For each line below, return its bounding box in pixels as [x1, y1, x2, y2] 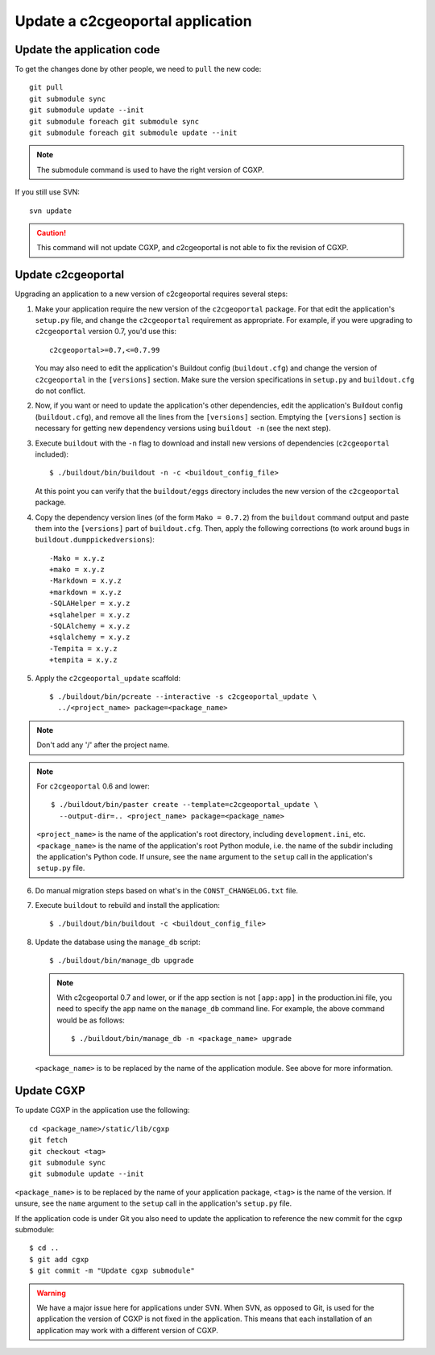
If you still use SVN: [14, 187, 81, 197]
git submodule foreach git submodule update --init [29, 128, 238, 137]
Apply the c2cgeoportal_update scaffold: [35, 673, 181, 683]
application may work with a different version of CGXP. [36, 1325, 219, 1335]
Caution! [36, 228, 67, 237]
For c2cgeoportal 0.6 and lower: [36, 781, 151, 791]
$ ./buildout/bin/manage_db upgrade [49, 956, 194, 965]
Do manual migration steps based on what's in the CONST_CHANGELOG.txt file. [35, 885, 298, 895]
